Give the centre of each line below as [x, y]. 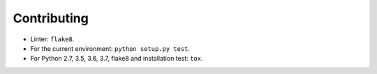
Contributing [51, 18]
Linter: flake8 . [52, 39]
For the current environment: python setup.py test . [110, 48]
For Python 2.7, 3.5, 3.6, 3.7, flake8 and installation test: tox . [117, 59]
